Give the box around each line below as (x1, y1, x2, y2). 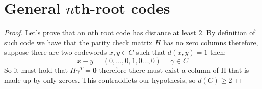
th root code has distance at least (91, 27, 196, 38)
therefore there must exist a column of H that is (99, 64, 249, 75)
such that (136, 47, 166, 57)
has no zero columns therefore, (163, 37, 258, 47)
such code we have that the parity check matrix (4, 37, 153, 47)
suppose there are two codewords (4, 47, 107, 57)
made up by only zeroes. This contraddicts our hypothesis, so (4, 74, 196, 85)
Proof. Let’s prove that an (4, 27, 85, 38)
